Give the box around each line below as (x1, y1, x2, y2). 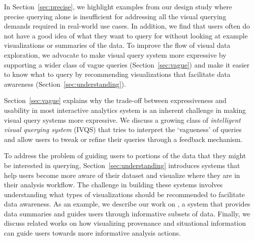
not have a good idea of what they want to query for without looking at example (4, 30, 248, 40)
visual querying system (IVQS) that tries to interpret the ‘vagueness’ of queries (4, 124, 242, 135)
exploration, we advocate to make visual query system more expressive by (4, 49, 226, 60)
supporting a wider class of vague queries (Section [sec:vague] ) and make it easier (4, 59, 250, 69)
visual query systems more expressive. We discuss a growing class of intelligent (4, 114, 241, 125)
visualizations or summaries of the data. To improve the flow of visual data (4, 40, 230, 50)
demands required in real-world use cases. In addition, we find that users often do (4, 21, 250, 31)
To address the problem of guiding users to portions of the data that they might (4, 150, 246, 161)
